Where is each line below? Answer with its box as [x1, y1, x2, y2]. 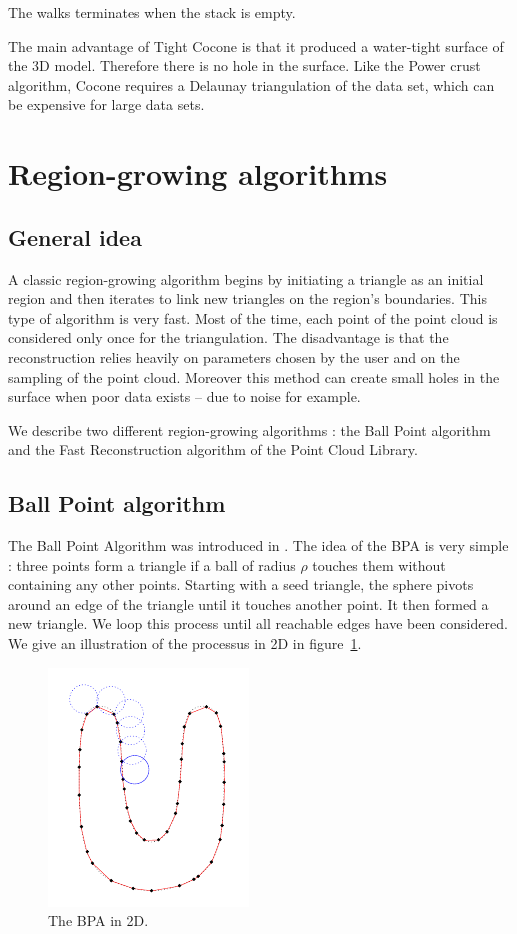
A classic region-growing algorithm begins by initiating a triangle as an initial [8, 268, 484, 289]
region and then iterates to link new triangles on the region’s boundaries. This [8, 288, 487, 309]
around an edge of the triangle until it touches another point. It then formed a [8, 593, 489, 614]
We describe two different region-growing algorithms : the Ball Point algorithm [8, 419, 491, 440]
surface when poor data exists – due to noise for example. [8, 386, 361, 407]
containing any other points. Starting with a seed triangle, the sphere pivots [8, 574, 474, 595]
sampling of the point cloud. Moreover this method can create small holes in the [8, 366, 500, 387]
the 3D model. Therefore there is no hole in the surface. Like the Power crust [8, 55, 481, 76]
